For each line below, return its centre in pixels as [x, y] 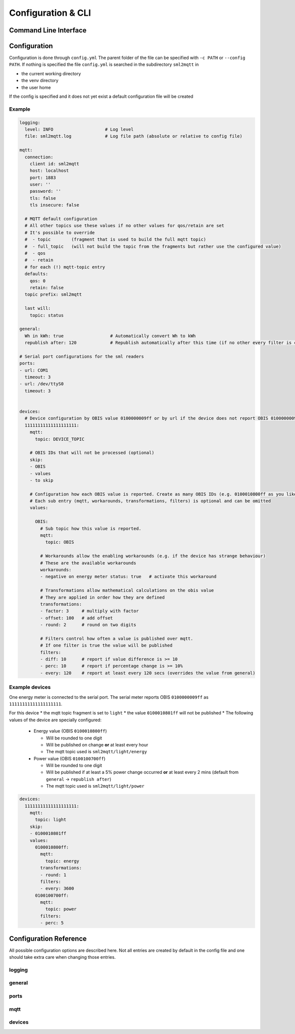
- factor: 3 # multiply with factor [89, 611]
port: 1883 [43, 177]
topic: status [47, 315]
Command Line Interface [48, 30]
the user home [36, 87]
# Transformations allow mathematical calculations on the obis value [127, 591]
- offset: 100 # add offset [76, 618]
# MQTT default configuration [61, 219]
